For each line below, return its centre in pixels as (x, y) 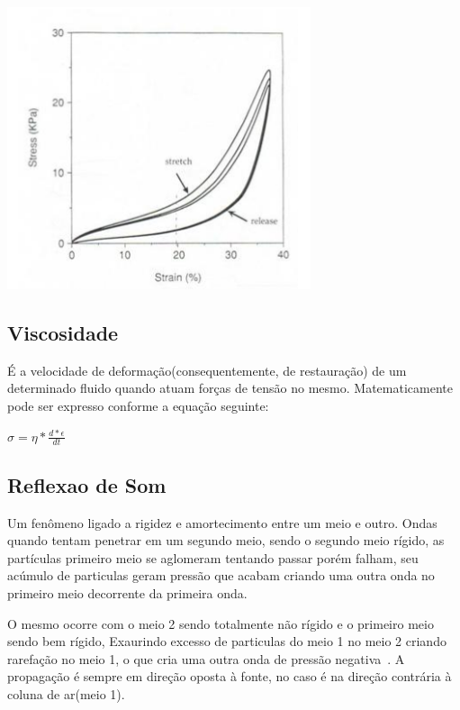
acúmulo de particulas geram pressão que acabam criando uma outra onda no (221, 575)
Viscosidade (63, 332)
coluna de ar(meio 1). (66, 693)
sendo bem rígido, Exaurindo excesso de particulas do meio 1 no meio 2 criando (227, 641)
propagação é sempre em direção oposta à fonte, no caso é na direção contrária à (230, 676)
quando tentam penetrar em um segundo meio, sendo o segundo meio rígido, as (226, 540)
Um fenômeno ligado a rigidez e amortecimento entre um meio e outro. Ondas (222, 522)
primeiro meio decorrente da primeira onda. (127, 592)
